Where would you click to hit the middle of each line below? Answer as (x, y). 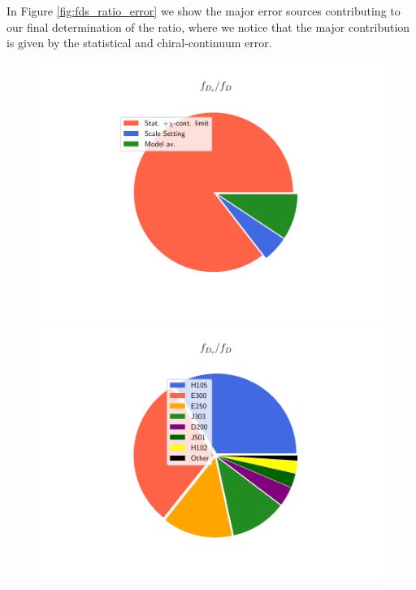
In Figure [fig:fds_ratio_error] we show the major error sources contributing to (204, 11)
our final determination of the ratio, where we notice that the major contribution (208, 26)
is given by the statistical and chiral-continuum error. (139, 43)
